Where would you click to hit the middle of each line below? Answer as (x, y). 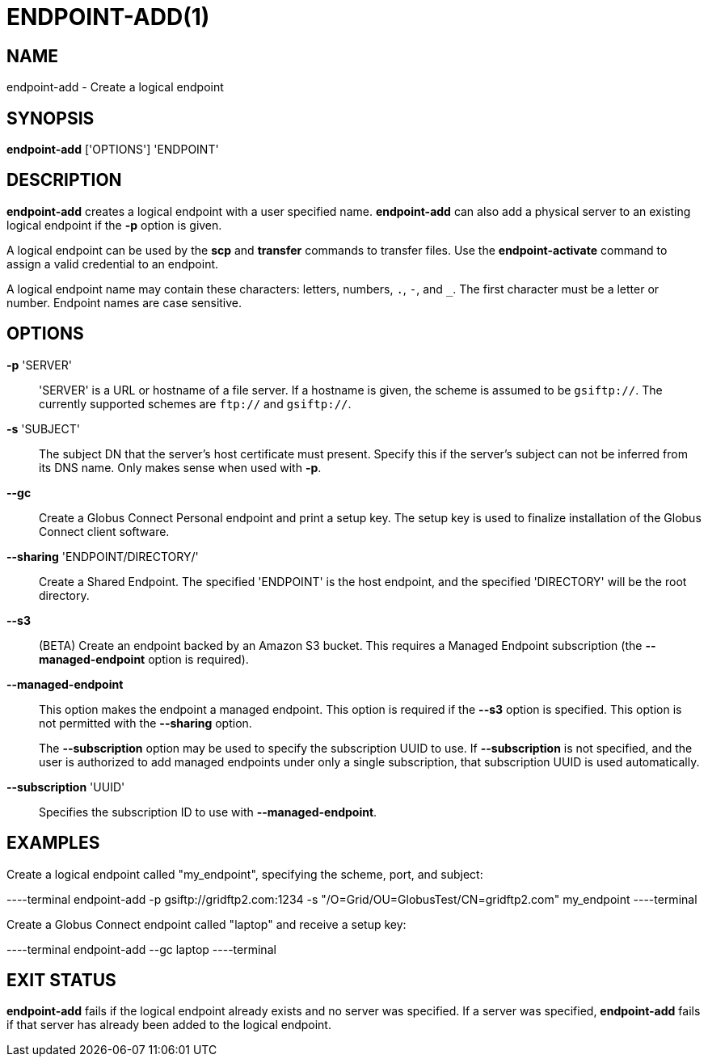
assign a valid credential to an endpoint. (113, 264)
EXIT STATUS (61, 980)
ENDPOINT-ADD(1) (108, 17)
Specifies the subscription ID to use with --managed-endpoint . (208, 812)
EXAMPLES (53, 843)
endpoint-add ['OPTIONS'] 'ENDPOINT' (113, 150)
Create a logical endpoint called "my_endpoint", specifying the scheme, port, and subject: (245, 874)
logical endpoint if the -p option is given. (114, 225)
